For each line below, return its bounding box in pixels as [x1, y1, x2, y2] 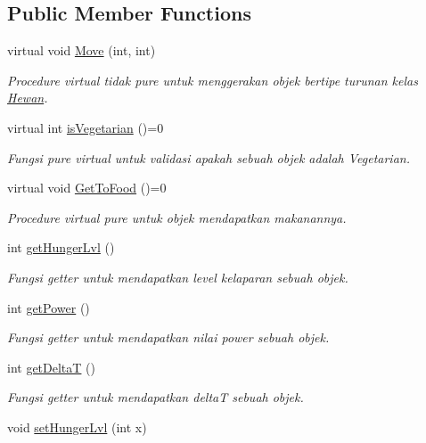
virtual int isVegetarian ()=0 [7, 118, 164, 136]
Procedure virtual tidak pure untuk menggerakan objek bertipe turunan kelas [7, 70, 418, 89]
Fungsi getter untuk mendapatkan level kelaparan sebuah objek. [7, 267, 348, 286]
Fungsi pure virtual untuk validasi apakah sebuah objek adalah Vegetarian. [7, 148, 410, 167]
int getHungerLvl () [7, 238, 115, 257]
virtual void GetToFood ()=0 [7, 178, 167, 197]
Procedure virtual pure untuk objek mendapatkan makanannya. [7, 208, 347, 226]
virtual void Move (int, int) [7, 41, 156, 60]
